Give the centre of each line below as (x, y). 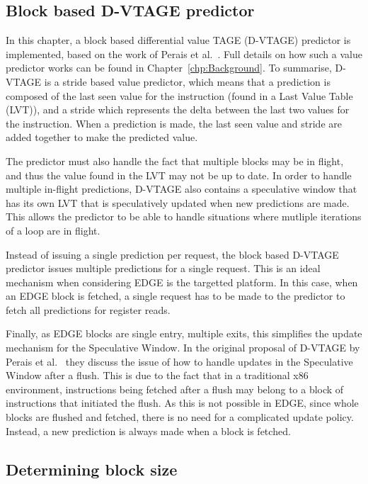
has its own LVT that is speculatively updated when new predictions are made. (178, 202)
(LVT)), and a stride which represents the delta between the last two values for (178, 109)
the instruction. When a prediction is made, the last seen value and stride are (174, 123)
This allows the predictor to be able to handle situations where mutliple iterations (184, 216)
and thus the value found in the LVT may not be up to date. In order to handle (179, 175)
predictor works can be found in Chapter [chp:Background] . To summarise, (169, 68)
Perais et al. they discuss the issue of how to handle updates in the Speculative (179, 361)
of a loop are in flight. (53, 230)
